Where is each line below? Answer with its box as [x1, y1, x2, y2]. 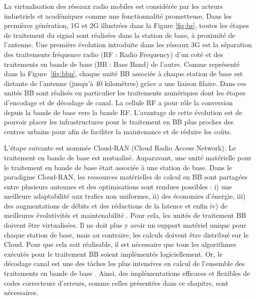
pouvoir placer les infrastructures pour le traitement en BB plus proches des [4, 117, 234, 127]
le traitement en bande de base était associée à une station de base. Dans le [4, 162, 232, 172]
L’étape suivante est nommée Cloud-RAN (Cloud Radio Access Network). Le [4, 143, 236, 153]
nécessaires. [4, 287, 38, 298]
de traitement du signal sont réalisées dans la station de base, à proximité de [4, 30, 235, 40]
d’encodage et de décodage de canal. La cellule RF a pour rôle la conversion [4, 97, 233, 107]
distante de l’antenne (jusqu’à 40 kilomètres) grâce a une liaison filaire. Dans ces [4, 78, 247, 88]
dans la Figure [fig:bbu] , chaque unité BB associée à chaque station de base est [4, 68, 243, 79]
